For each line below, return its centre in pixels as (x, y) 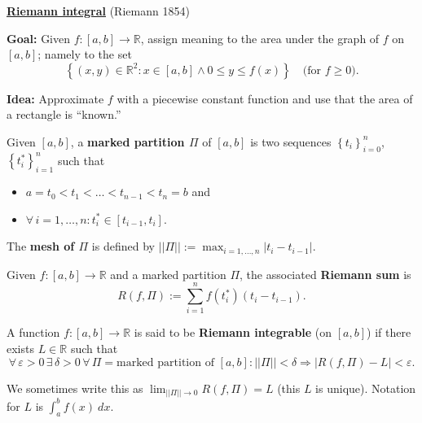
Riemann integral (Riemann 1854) (98, 11)
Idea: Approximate (55, 98)
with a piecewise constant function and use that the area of (265, 98)
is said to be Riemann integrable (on (233, 332)
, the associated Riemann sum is (325, 274)
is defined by (123, 246)
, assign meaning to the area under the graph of (260, 38)
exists (20, 349)
